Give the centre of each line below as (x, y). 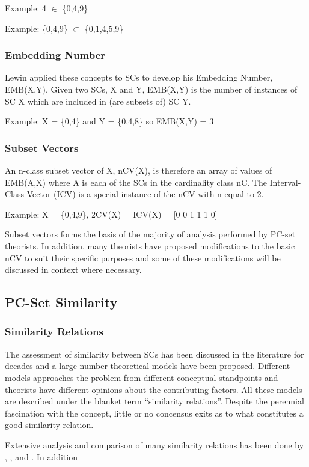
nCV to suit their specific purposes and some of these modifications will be (143, 258)
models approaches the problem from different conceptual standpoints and (142, 377)
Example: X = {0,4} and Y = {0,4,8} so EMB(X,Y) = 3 (109, 121)
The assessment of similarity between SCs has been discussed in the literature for (154, 354)
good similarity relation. (49, 425)
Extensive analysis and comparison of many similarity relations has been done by (154, 444)
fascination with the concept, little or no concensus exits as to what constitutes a (154, 413)
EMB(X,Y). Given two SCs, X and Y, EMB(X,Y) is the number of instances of (151, 89)
